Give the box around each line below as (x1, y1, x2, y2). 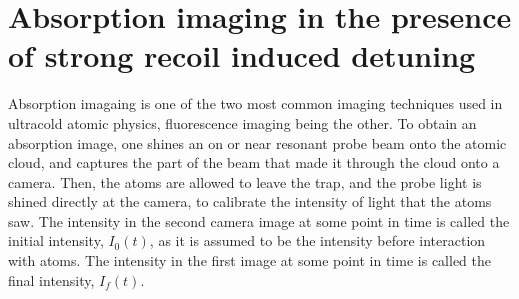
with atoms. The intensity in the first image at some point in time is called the (8, 250, 491, 271)
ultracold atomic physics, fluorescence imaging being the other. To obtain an (8, 112, 477, 133)
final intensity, (8, 269, 95, 290)
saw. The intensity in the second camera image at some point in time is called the (8, 210, 510, 231)
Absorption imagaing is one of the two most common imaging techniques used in (8, 93, 503, 114)
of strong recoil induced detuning (8, 35, 476, 76)
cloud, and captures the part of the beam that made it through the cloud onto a (8, 152, 500, 173)
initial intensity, (8, 230, 104, 251)
